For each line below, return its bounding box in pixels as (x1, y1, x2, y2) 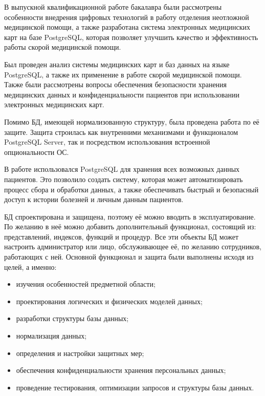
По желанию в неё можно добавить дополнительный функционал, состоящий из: (4, 221, 256, 232)
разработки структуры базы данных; (16, 313, 129, 324)
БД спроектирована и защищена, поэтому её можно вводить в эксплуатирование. (4, 211, 256, 222)
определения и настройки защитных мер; (16, 347, 144, 358)
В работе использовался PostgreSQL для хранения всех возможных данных (4, 164, 240, 174)
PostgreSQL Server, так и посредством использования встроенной (4, 136, 210, 147)
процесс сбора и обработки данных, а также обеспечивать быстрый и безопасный (4, 184, 259, 194)
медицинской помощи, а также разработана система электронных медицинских (4, 22, 250, 32)
